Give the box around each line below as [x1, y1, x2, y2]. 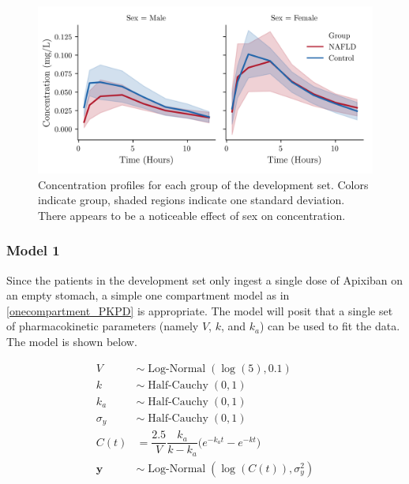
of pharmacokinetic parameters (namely [6, 318, 199, 334]
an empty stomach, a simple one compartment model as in [6, 287, 290, 303]
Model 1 [6, 240, 60, 260]
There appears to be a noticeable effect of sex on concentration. [38, 207, 346, 223]
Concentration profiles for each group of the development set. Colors [38, 176, 369, 192]
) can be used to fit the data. [260, 318, 400, 334]
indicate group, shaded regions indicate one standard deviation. [38, 192, 345, 208]
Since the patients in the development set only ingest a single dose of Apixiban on [6, 271, 403, 288]
